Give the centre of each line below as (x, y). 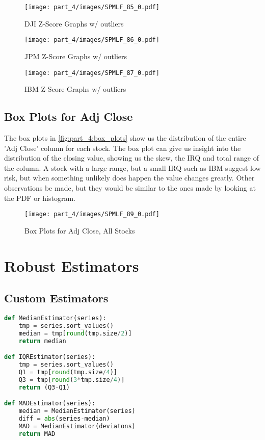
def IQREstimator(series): (50, 357)
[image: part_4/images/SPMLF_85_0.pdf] (92, 7)
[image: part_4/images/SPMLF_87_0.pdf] (92, 73)
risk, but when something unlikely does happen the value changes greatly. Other (129, 178)
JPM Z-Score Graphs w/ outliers (76, 56)
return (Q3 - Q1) (44, 387)
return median (42, 341)
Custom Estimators (56, 298)
